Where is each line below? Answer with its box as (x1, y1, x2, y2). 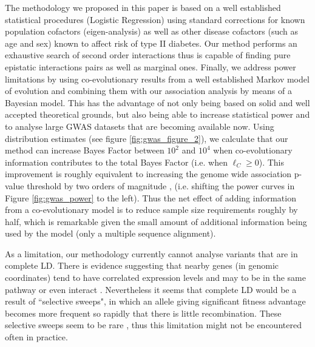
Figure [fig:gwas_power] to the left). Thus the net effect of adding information (5, 191, 296, 204)
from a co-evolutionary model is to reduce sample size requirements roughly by (5, 203, 298, 216)
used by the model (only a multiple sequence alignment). (5, 227, 216, 240)
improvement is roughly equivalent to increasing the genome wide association (5, 167, 292, 180)
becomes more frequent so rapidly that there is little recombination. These (5, 306, 282, 319)
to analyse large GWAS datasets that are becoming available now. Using (5, 120, 274, 132)
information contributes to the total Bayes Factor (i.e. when (5, 155, 228, 168)
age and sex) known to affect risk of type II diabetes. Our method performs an (5, 36, 297, 49)
